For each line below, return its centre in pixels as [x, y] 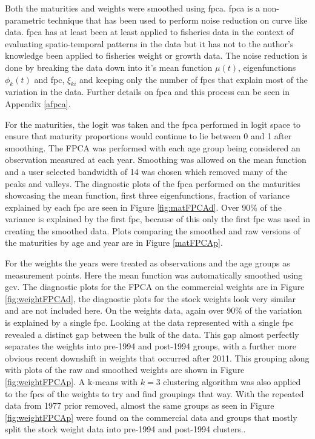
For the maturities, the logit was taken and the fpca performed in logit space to [153, 124]
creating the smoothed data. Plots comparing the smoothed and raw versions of [153, 230]
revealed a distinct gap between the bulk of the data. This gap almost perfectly [152, 334]
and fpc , [49, 79]
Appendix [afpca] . [38, 103]
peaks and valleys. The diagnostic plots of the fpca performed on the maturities [153, 183]
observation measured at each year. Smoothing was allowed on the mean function [156, 160]
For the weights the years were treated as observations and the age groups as [148, 263]
